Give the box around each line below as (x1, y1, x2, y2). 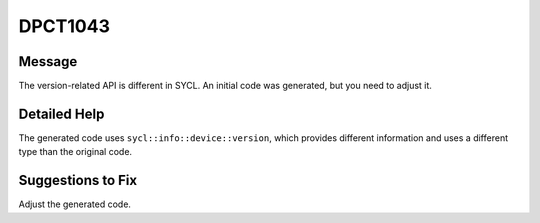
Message (18, 53, 78, 70)
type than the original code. (18, 146, 133, 158)
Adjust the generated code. (18, 198, 132, 210)
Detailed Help (18, 105, 105, 122)
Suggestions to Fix (18, 172, 138, 189)
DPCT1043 (18, 15, 110, 37)
